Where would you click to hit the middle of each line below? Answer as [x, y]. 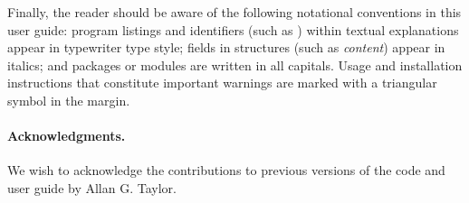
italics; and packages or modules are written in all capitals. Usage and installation [235, 65]
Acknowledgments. [67, 136]
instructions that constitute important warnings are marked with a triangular [222, 83]
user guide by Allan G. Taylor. [92, 187]
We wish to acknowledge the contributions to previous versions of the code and [226, 170]
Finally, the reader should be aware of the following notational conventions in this [234, 12]
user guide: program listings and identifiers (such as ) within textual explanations [233, 29]
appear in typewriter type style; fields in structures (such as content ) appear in [226, 47]
